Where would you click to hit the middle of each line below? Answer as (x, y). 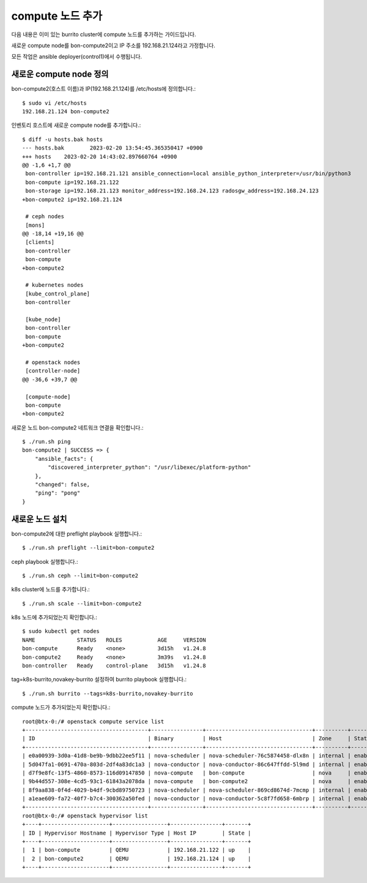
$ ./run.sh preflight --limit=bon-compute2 (88, 548)
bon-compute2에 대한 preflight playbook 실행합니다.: (76, 534)
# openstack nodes (53, 362)
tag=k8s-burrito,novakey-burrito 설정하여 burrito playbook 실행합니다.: (99, 680)
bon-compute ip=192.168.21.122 (72, 182)
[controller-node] (53, 371)
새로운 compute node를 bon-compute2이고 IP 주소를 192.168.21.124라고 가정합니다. (113, 45)
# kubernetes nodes (54, 285)
